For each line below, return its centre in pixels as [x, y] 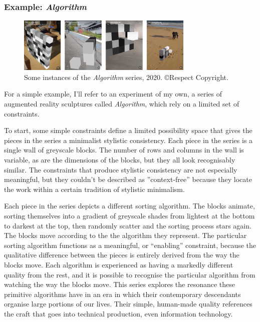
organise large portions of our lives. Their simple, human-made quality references [128, 304]
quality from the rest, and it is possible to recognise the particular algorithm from [130, 274]
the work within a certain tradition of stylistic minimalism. [94, 189]
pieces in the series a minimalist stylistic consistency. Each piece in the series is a [128, 140]
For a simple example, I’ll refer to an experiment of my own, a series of [113, 94]
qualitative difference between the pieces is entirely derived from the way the [122, 255]
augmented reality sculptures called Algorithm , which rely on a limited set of [122, 104]
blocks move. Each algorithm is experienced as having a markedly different [119, 264]
